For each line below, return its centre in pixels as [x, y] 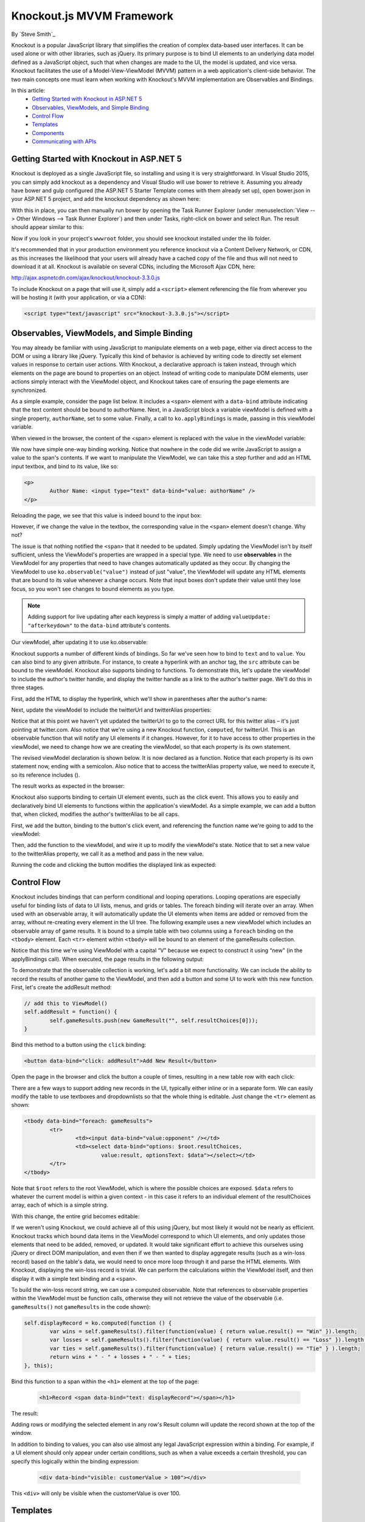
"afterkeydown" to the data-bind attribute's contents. [99, 625]
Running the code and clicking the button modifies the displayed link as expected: [114, 865]
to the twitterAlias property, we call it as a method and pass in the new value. [107, 854]
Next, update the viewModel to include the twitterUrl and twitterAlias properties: [112, 710]
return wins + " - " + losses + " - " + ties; [120, 1357]
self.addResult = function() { [71, 1012]
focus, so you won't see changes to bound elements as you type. [93, 589]
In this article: [28, 90]
